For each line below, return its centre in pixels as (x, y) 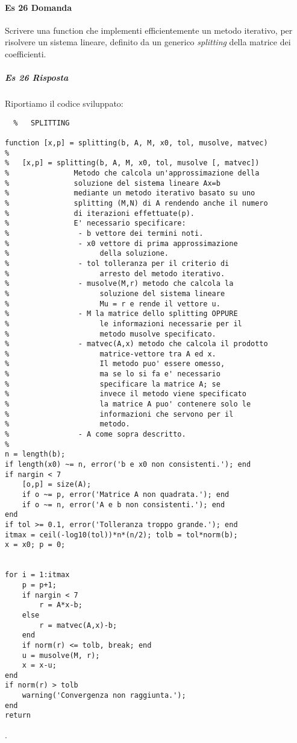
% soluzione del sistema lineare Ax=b (113, 183)
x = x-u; (39, 666)
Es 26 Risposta (37, 77)
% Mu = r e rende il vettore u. (113, 304)
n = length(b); (35, 454)
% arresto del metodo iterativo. (115, 273)
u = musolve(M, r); (61, 655)
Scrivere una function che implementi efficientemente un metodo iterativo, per (149, 30)
